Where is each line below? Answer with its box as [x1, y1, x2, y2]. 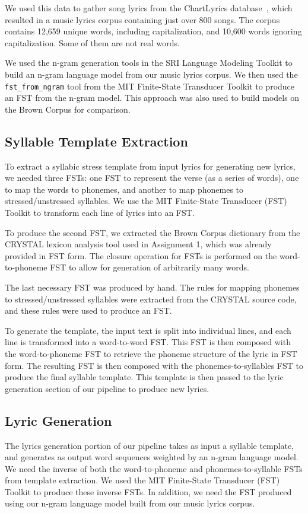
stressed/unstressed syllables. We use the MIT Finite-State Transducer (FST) [5, 195, 287, 207]
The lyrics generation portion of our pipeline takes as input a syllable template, [5, 439, 294, 451]
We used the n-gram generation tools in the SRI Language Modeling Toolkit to [5, 56, 293, 69]
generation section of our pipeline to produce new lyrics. [5, 382, 209, 394]
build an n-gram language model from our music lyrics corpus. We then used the [5, 68, 298, 80]
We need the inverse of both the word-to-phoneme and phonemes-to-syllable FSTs [5, 462, 303, 474]
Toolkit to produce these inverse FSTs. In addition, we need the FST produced [5, 485, 292, 498]
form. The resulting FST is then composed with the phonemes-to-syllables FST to [5, 359, 303, 371]
